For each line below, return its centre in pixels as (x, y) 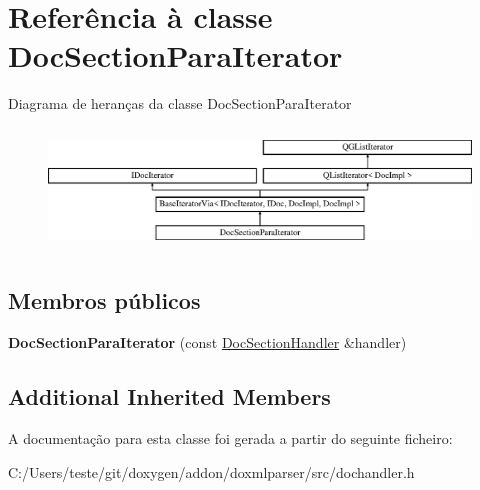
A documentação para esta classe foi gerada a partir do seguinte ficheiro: (230, 438)
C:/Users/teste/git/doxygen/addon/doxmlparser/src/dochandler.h (211, 471)
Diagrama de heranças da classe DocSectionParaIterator (180, 103)
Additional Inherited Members (169, 396)
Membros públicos (104, 300)
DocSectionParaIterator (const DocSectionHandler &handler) (207, 342)
